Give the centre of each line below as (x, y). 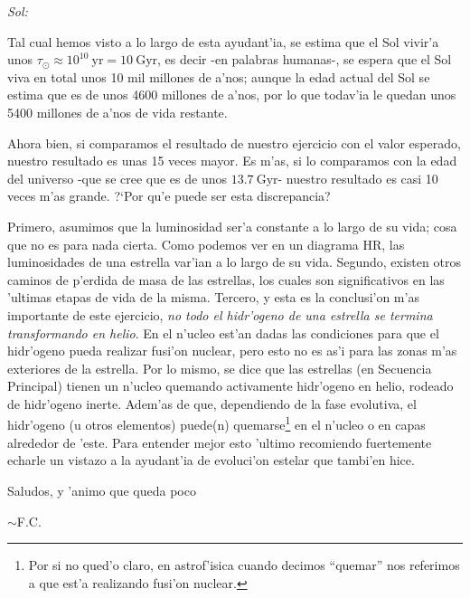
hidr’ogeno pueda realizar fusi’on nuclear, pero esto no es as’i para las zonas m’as (232, 351)
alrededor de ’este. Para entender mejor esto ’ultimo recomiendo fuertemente (220, 442)
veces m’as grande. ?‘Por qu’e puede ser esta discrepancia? (169, 196)
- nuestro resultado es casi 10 (358, 178)
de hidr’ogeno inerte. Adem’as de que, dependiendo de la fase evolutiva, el (212, 403)
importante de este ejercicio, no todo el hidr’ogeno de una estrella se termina (220, 314)
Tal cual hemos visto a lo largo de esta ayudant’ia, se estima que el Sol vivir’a (223, 41)
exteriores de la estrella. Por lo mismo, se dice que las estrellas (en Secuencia (220, 368)
